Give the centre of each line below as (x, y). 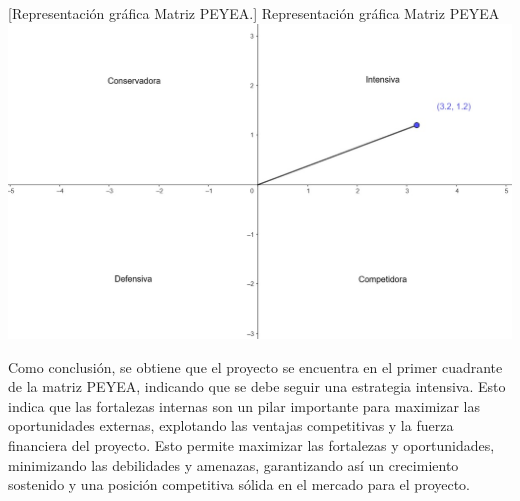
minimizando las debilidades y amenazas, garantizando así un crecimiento (233, 464)
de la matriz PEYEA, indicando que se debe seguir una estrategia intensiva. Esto (257, 386)
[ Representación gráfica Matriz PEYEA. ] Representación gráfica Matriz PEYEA (254, 13)
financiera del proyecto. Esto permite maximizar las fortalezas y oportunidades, (251, 445)
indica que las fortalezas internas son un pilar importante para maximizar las (244, 405)
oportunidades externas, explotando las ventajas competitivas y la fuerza (231, 425)
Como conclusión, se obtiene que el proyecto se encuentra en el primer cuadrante (255, 366)
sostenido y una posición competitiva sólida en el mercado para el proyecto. (239, 484)
